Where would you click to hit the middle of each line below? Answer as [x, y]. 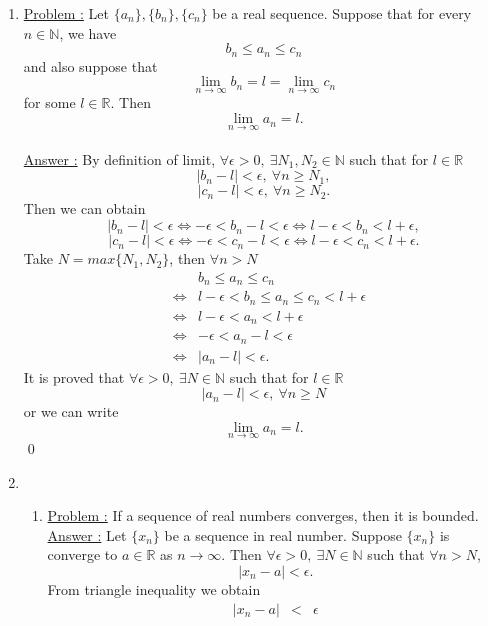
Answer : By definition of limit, [119, 158]
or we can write [71, 411]
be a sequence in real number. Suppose [283, 534]
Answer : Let [87, 534]
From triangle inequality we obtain [154, 588]
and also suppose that [90, 65]
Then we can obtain [84, 208]
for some [49, 102]
